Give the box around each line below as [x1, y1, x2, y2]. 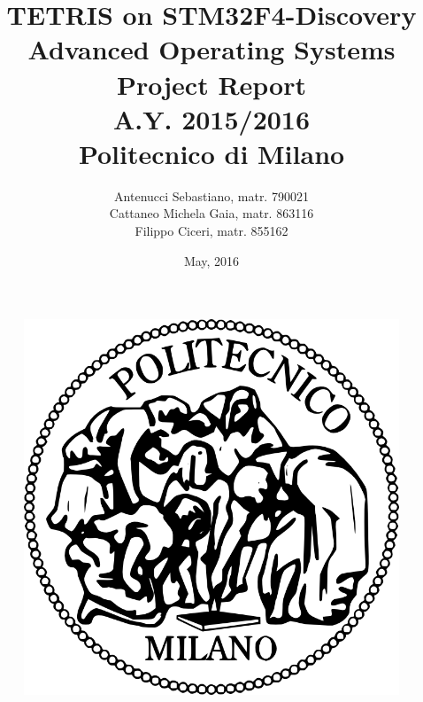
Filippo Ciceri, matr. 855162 [135, 222, 288, 240]
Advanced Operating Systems [27, 31, 396, 67]
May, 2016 [183, 251, 240, 269]
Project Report [116, 66, 306, 102]
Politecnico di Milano [78, 135, 345, 171]
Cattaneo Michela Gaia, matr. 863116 [109, 204, 314, 222]
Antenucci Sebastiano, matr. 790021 [114, 186, 309, 205]
